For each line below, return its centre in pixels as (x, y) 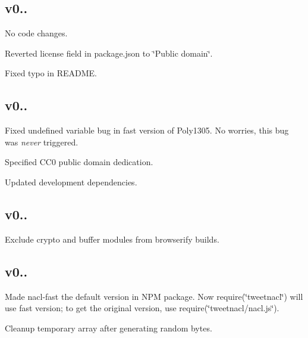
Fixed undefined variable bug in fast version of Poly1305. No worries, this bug (147, 130)
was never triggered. (42, 142)
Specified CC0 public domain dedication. (79, 162)
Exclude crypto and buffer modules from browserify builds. (112, 239)
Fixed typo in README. (51, 73)
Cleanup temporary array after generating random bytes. (109, 328)
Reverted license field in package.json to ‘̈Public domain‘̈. (109, 53)
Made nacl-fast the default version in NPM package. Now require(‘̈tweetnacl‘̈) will (154, 296)
